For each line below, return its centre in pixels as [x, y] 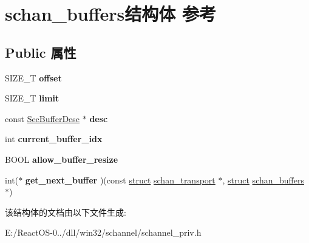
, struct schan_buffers [263, 180]
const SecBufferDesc [42, 118]
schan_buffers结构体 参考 [110, 14]
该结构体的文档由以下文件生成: [66, 212]
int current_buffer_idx [54, 139]
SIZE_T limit [32, 98]
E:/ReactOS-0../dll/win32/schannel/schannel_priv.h [103, 232]
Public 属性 [41, 52]
